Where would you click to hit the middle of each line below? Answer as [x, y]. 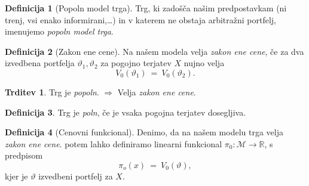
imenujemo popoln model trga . [59, 31]
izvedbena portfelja [40, 63]
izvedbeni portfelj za [76, 176]
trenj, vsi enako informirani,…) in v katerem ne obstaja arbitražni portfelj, [140, 19]
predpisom [24, 155]
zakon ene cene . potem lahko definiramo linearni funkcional [114, 143]
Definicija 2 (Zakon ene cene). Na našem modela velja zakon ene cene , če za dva [154, 51]
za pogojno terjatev [136, 63]
